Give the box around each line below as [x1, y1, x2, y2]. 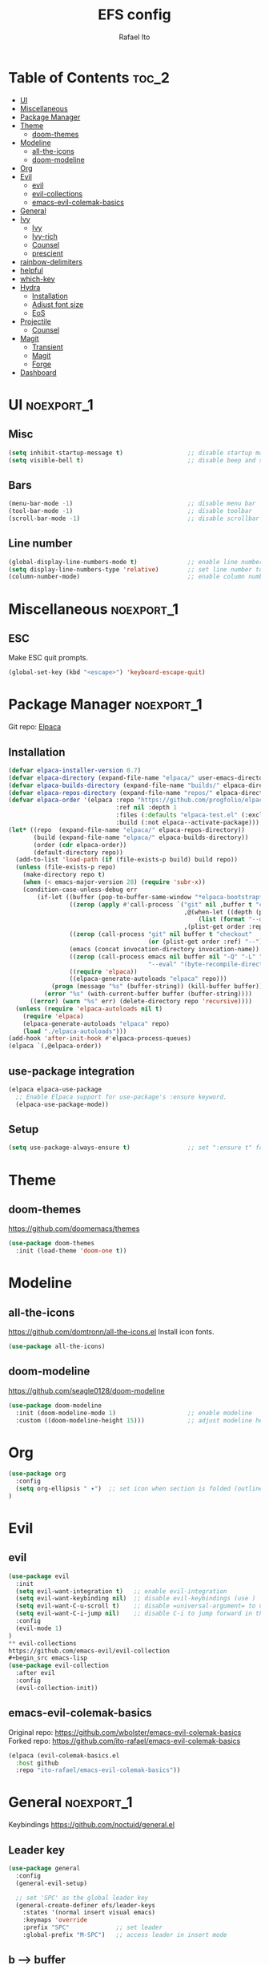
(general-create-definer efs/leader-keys [15, 1901, 156, 1909]
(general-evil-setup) [15, 1879, 88, 1887]
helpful [19, 265, 44, 275]
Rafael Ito [118, 32, 151, 42]
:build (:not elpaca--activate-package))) [115, 819, 260, 827]
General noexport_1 [8, 1794, 134, 1812]
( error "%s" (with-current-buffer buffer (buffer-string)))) [43, 990, 252, 999]
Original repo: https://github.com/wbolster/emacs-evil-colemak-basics [8, 1727, 242, 1737]
